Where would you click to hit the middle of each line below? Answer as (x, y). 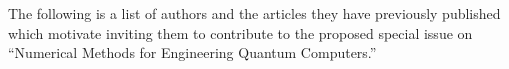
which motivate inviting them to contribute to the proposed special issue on (240, 32)
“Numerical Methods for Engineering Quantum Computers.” (192, 52)
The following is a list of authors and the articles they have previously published (254, 13)
